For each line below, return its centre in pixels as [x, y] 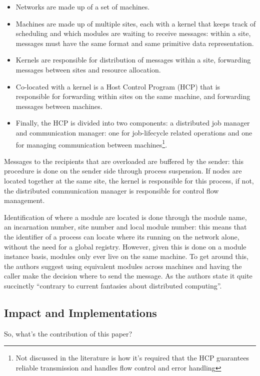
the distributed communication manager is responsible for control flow [111, 190]
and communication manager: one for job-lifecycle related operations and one [134, 132]
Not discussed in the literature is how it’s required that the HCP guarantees [132, 358]
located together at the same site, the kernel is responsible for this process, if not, [129, 180]
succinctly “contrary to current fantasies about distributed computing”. [113, 285]
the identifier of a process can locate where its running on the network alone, [122, 236]
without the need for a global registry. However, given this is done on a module [125, 246]
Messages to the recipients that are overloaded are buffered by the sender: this [124, 161]
